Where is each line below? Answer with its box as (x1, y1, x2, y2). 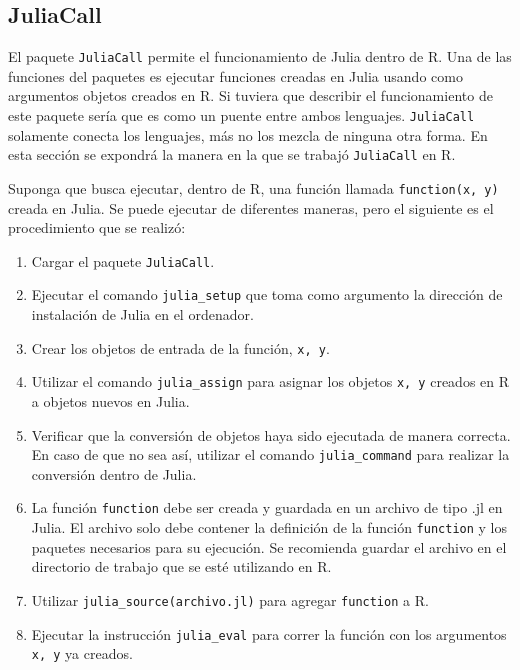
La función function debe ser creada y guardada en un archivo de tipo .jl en (31, 497, 503, 518)
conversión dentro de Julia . (31, 463, 197, 484)
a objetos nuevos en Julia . (31, 391, 190, 412)
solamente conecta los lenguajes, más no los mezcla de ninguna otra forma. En (8, 124, 488, 145)
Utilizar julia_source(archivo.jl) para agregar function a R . (31, 589, 429, 610)
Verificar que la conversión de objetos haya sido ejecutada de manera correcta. (31, 424, 511, 445)
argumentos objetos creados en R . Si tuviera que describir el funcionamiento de (8, 85, 493, 106)
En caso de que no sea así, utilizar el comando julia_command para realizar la (31, 444, 510, 465)
